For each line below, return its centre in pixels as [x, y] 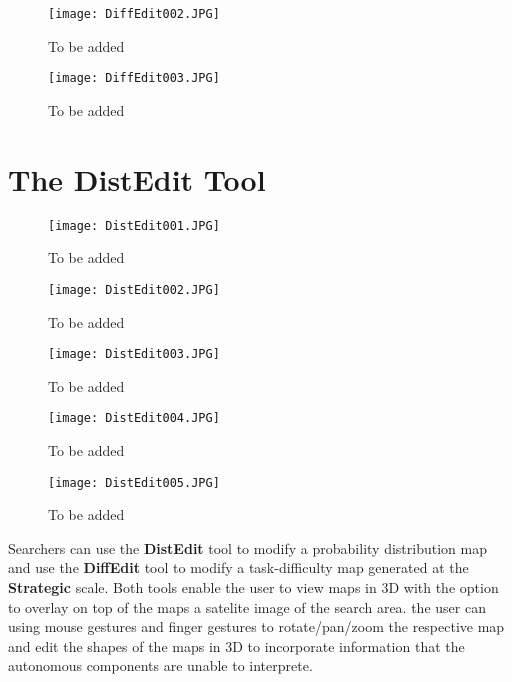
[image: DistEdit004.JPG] [134, 418]
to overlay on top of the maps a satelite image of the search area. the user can [247, 606]
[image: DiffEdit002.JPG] [134, 14]
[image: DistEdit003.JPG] [134, 354]
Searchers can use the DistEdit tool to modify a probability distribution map [247, 547]
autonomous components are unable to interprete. [160, 665]
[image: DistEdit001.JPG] [134, 225]
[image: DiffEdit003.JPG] [134, 78]
